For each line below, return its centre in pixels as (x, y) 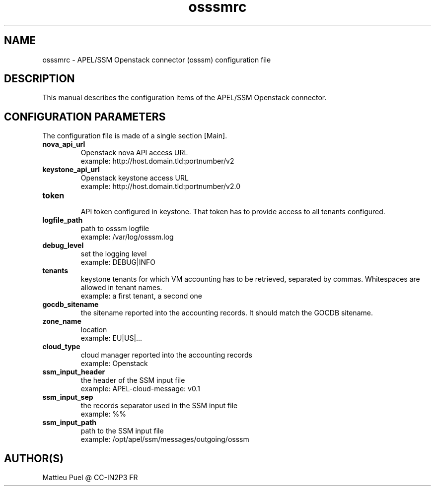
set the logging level (114, 254)
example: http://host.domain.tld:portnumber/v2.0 (161, 186)
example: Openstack (114, 364)
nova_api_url (64, 144)
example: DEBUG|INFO (118, 262)
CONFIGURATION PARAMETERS (85, 117)
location (94, 330)
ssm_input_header (74, 372)
